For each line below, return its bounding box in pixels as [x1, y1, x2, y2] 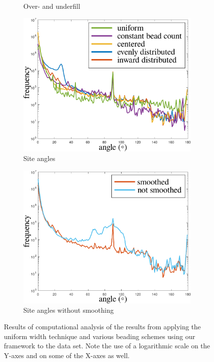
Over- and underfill [23, 1, 80, 11]
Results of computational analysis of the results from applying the [4, 322, 201, 332]
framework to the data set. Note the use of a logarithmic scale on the [4, 341, 210, 351]
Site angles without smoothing [23, 305, 114, 315]
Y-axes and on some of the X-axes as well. [4, 350, 130, 360]
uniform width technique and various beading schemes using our [4, 331, 196, 341]
